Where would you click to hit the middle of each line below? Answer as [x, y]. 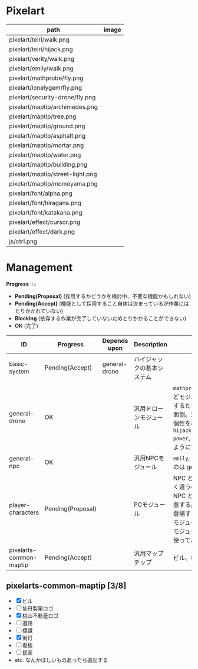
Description [151, 344]
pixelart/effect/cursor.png [45, 222]
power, [182, 438]
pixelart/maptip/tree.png [43, 116]
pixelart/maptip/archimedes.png [54, 106]
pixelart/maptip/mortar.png [47, 145]
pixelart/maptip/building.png [48, 164]
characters [24, 512]
